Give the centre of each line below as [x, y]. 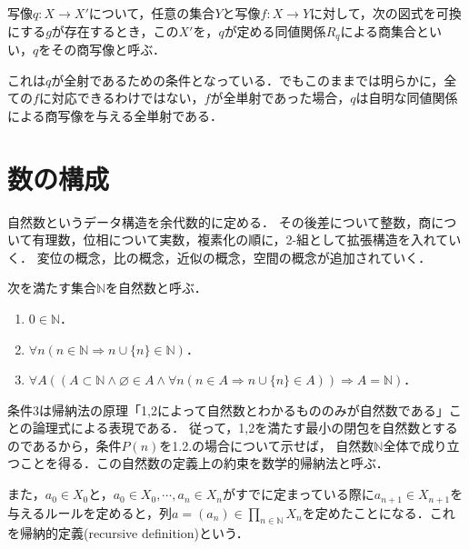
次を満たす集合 [52, 288]
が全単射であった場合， [280, 98]
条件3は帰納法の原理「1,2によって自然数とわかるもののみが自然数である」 [228, 409]
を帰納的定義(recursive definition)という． [128, 533]
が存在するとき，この [115, 30]
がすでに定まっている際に [298, 494]
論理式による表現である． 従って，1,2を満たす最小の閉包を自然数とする [245, 428]
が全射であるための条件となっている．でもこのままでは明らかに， [248, 80]
